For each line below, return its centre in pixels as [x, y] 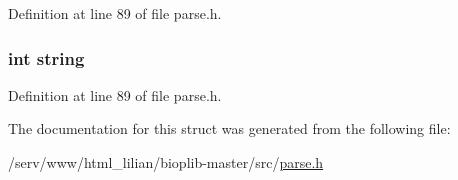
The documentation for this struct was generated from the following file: [229, 128]
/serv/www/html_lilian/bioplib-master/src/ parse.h [166, 162]
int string [46, 57]
